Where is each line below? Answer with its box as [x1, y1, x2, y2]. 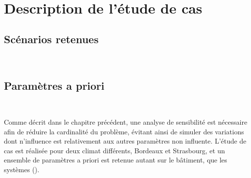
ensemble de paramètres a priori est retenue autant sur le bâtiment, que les [4, 155, 227, 165]
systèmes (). [4, 164, 39, 174]
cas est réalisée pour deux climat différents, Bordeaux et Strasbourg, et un [4, 145, 225, 155]
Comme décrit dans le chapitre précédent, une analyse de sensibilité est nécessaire [4, 116, 248, 127]
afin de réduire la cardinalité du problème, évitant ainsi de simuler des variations [4, 126, 244, 136]
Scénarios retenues [4, 31, 99, 46]
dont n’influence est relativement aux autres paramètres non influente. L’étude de [4, 136, 247, 146]
